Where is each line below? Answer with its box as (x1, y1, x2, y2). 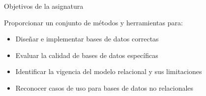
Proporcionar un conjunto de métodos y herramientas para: (4, 17, 183, 27)
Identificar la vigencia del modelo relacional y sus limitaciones (15, 66, 202, 77)
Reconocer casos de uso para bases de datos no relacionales (15, 82, 194, 93)
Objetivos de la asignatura (4, 1, 84, 11)
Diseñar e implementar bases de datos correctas (15, 34, 159, 44)
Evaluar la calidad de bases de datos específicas (15, 50, 158, 60)
